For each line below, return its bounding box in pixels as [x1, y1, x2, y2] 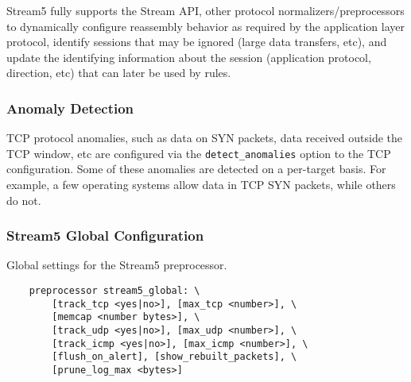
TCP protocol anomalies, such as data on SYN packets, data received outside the [6, 129, 403, 146]
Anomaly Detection [6, 98, 134, 118]
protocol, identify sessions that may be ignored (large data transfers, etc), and [6, 33, 387, 50]
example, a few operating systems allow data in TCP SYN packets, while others [6, 176, 396, 193]
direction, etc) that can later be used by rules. [6, 64, 231, 81]
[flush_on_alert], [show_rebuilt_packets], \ [52, 351, 297, 363]
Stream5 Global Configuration [6, 226, 204, 245]
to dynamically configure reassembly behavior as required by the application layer [6, 17, 405, 34]
